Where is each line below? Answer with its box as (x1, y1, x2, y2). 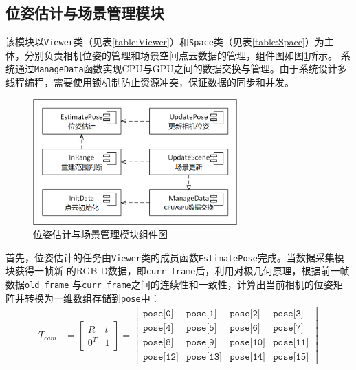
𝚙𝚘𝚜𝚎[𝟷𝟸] (142, 352, 179, 362)
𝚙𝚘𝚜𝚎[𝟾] (142, 338, 174, 348)
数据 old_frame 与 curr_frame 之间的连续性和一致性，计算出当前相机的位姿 (5, 277, 333, 291)
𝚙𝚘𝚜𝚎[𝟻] (186, 323, 217, 334)
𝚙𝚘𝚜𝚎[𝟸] (230, 309, 260, 319)
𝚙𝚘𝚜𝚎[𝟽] (273, 323, 304, 334)
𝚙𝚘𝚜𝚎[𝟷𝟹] (186, 352, 222, 362)
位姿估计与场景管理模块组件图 (33, 227, 168, 241)
